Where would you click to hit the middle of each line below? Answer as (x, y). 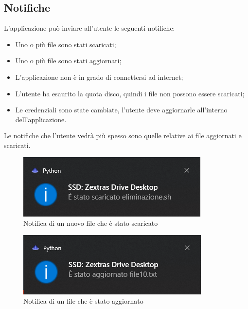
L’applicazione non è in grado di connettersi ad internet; (99, 77)
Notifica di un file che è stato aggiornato (83, 301)
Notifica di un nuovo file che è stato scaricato (91, 223)
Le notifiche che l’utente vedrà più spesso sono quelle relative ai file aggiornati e (123, 136)
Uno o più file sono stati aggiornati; (68, 61)
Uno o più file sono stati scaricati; (66, 44)
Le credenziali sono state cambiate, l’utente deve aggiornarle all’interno (121, 110)
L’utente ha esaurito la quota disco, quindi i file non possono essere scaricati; (130, 93)
